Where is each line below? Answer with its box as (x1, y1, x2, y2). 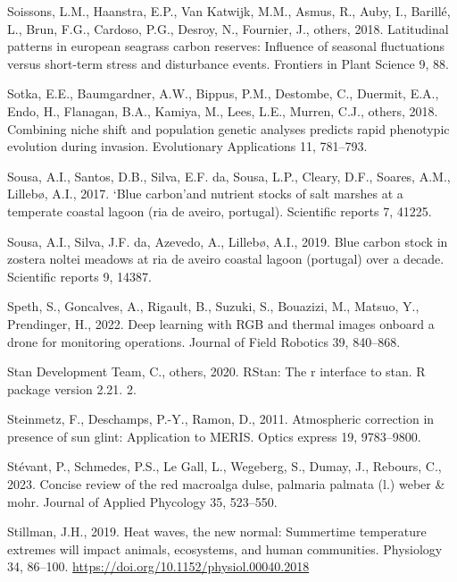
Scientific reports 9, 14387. (7, 266, 152, 285)
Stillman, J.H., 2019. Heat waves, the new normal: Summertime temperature (7, 522, 427, 541)
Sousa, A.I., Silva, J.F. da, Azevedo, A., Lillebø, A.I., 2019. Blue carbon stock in (7, 232, 448, 250)
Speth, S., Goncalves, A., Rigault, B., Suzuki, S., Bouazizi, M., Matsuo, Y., (7, 297, 420, 316)
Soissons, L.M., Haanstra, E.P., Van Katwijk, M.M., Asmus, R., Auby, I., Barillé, (7, 2, 451, 20)
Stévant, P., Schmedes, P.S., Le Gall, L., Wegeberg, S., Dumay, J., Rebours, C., (7, 457, 442, 476)
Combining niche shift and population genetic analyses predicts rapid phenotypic (7, 119, 450, 138)
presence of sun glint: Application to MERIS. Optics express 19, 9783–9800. (7, 426, 421, 445)
